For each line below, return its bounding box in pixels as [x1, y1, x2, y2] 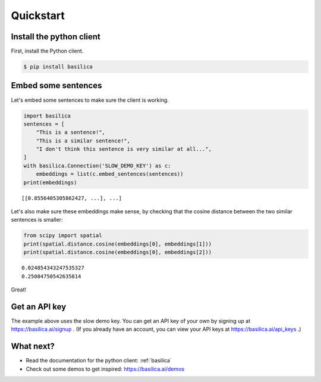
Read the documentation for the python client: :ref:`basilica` [26, 357, 172, 364]
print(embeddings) [23, 179, 77, 186]
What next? [11, 341, 55, 352]
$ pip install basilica [23, 63, 93, 70]
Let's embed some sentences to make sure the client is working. [11, 96, 169, 104]
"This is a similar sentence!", [36, 137, 131, 144]
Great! [11, 286, 27, 293]
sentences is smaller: [11, 216, 63, 223]
